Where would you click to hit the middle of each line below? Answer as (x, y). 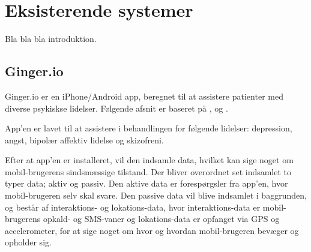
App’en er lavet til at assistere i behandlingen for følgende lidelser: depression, (149, 128)
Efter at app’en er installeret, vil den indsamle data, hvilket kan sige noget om (149, 160)
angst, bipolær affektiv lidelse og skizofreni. (84, 139)
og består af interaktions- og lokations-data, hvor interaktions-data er (133, 207)
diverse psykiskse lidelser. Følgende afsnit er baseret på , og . (116, 108)
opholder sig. (28, 242)
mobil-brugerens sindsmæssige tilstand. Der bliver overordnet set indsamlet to (148, 171)
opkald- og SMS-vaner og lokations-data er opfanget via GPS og (161, 219)
